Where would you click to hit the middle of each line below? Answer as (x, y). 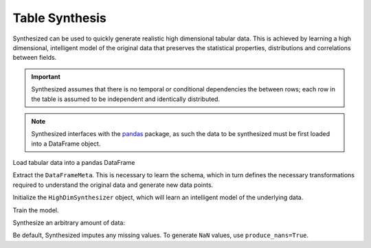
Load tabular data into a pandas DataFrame (74, 163)
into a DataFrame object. (66, 144)
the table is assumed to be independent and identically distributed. (125, 99)
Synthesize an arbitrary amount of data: (69, 223)
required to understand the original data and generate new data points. (113, 185)
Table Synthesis (59, 18)
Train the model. (36, 210)
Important (46, 76)
